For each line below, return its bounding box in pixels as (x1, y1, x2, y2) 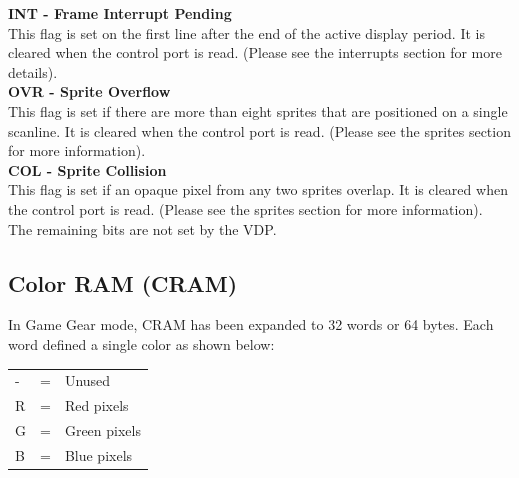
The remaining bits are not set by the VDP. (8, 218, 277, 239)
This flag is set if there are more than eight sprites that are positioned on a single (8, 100, 508, 121)
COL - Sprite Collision (8, 159, 167, 180)
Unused (64, 370, 111, 391)
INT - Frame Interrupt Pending (8, 3, 232, 23)
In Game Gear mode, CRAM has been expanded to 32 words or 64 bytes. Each (8, 314, 494, 335)
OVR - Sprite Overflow (8, 81, 171, 102)
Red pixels (64, 395, 129, 416)
